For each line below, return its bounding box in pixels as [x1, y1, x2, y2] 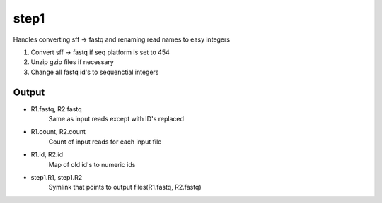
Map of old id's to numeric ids [48, 160, 136, 168]
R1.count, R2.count [30, 128, 86, 136]
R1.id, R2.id [30, 150, 64, 159]
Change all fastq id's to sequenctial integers [30, 68, 159, 76]
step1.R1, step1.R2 [30, 173, 83, 181]
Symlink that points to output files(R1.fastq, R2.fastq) [48, 183, 202, 192]
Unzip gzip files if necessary [30, 58, 115, 66]
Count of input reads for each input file [48, 137, 162, 146]
